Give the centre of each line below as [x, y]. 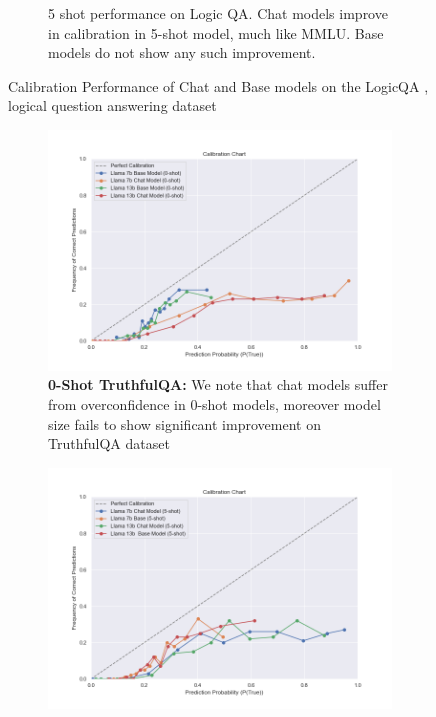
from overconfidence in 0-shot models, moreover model [214, 403]
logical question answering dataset [112, 105]
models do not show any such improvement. [182, 52]
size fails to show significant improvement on [184, 423]
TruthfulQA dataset [109, 443]
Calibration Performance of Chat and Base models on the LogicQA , [218, 85]
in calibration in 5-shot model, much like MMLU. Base [216, 32]
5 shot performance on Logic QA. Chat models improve [218, 13]
